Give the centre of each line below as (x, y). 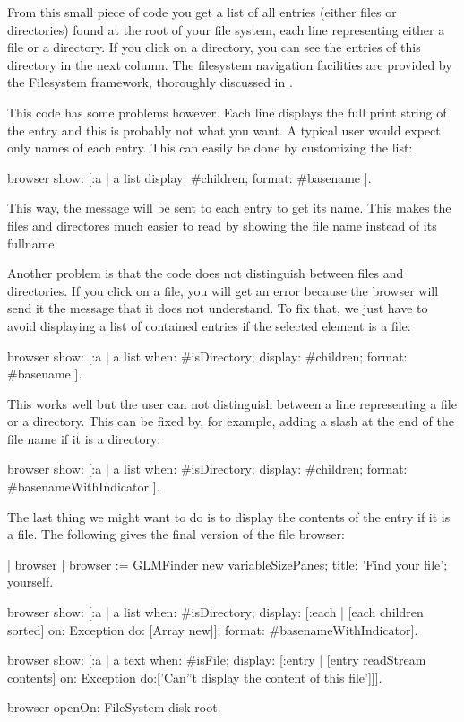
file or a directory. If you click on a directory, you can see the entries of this (214, 47)
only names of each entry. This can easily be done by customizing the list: (210, 148)
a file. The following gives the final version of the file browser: (176, 534)
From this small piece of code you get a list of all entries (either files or (202, 12)
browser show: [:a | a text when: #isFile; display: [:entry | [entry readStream (217, 660)
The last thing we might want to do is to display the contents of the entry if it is (229, 516)
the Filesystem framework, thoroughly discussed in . (150, 82)
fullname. (33, 243)
